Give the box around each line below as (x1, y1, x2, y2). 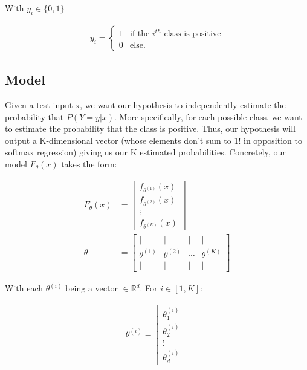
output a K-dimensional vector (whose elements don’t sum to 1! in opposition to (5, 134, 302, 146)
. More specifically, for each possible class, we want (114, 110, 302, 123)
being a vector (65, 282, 118, 294)
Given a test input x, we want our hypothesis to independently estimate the (5, 99, 286, 111)
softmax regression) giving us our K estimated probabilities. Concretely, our (5, 146, 286, 158)
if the (130, 30, 150, 39)
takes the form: (61, 158, 117, 170)
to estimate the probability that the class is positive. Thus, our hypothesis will (5, 122, 296, 135)
